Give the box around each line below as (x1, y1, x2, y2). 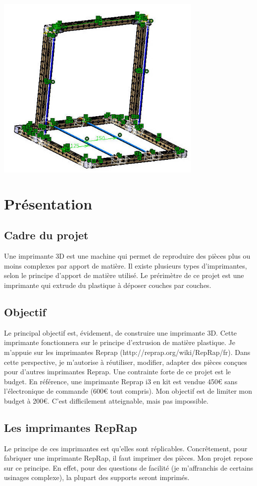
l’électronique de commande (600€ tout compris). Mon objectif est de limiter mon (4, 386, 252, 396)
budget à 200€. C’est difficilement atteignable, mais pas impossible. (4, 395, 208, 406)
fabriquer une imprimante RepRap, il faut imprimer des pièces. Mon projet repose (4, 453, 253, 463)
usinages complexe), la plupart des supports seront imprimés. (4, 472, 190, 483)
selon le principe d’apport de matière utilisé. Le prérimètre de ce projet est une (4, 270, 244, 280)
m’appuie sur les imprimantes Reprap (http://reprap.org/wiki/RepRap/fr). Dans (4, 347, 251, 357)
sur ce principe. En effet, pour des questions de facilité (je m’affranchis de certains (4, 462, 254, 473)
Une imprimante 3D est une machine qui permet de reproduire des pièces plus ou (4, 251, 251, 261)
